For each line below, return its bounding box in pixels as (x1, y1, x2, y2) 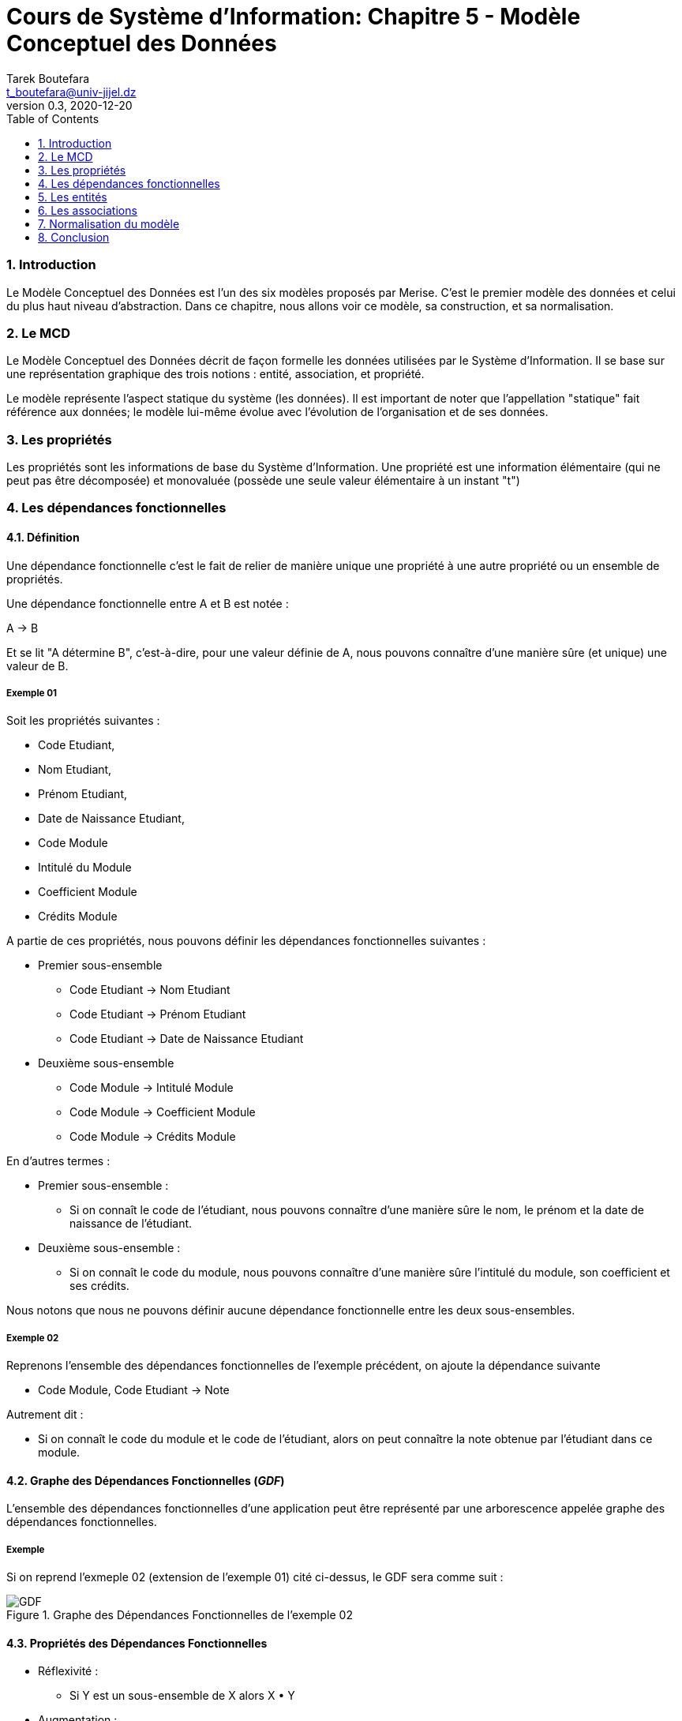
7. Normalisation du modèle (38, 216, 180, 231)
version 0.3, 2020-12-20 (6, 98, 133, 112)
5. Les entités (38, 189, 107, 204)
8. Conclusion (38, 230, 110, 244)
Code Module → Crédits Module (69, 1130, 236, 1144)
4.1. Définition (6, 530, 80, 544)
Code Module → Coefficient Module (69, 1105, 256, 1119)
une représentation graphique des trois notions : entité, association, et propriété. (6, 367, 425, 381)
